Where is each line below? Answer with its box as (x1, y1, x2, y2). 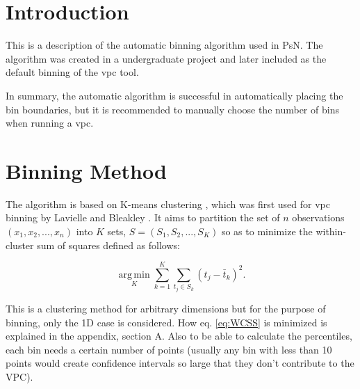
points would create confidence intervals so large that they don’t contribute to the (6, 356, 354, 370)
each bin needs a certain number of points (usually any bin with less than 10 (6, 342, 332, 356)
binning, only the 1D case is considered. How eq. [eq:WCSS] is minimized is (6, 315, 327, 329)
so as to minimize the (221, 224, 313, 238)
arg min (118, 269, 150, 280)
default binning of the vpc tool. (6, 65, 139, 79)
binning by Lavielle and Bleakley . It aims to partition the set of (6, 210, 280, 225)
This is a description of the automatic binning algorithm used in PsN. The (6, 38, 323, 52)
